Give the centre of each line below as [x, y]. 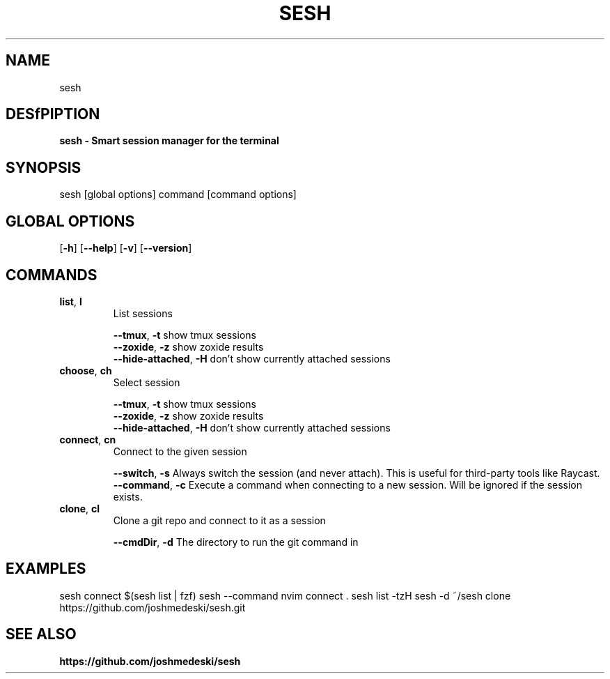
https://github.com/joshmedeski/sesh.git [152, 607]
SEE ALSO [41, 634]
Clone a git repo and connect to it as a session [219, 520]
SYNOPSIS [44, 167]
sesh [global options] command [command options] [178, 194]
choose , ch [86, 370]
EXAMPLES [46, 569]
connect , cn [88, 439]
